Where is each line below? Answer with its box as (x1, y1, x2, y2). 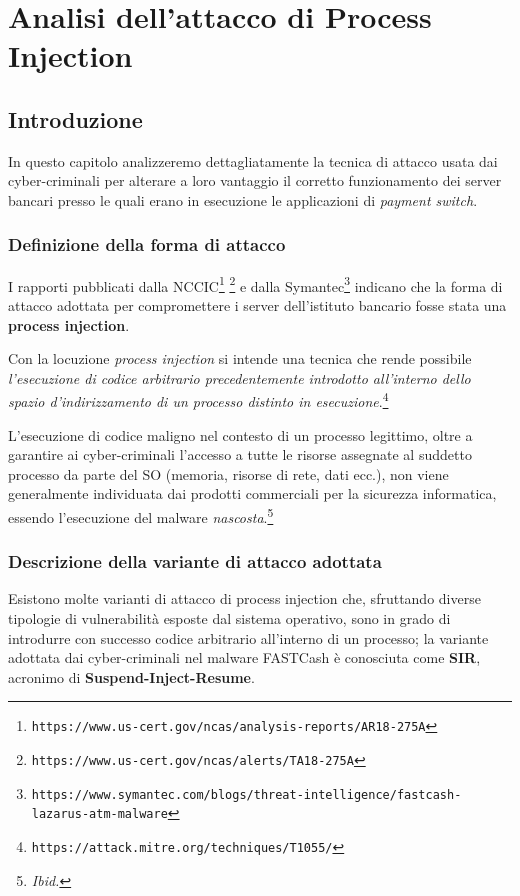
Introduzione (8, 103, 143, 134)
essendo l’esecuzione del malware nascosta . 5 (8, 504, 274, 527)
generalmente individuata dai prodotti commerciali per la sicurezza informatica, (8, 483, 497, 504)
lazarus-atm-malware (31, 807, 168, 822)
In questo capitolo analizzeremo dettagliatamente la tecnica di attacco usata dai (8, 150, 498, 171)
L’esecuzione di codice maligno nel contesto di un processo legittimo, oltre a (8, 424, 473, 445)
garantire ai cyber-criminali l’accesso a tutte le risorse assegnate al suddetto (8, 444, 472, 465)
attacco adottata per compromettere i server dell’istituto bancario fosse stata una (8, 295, 507, 316)
